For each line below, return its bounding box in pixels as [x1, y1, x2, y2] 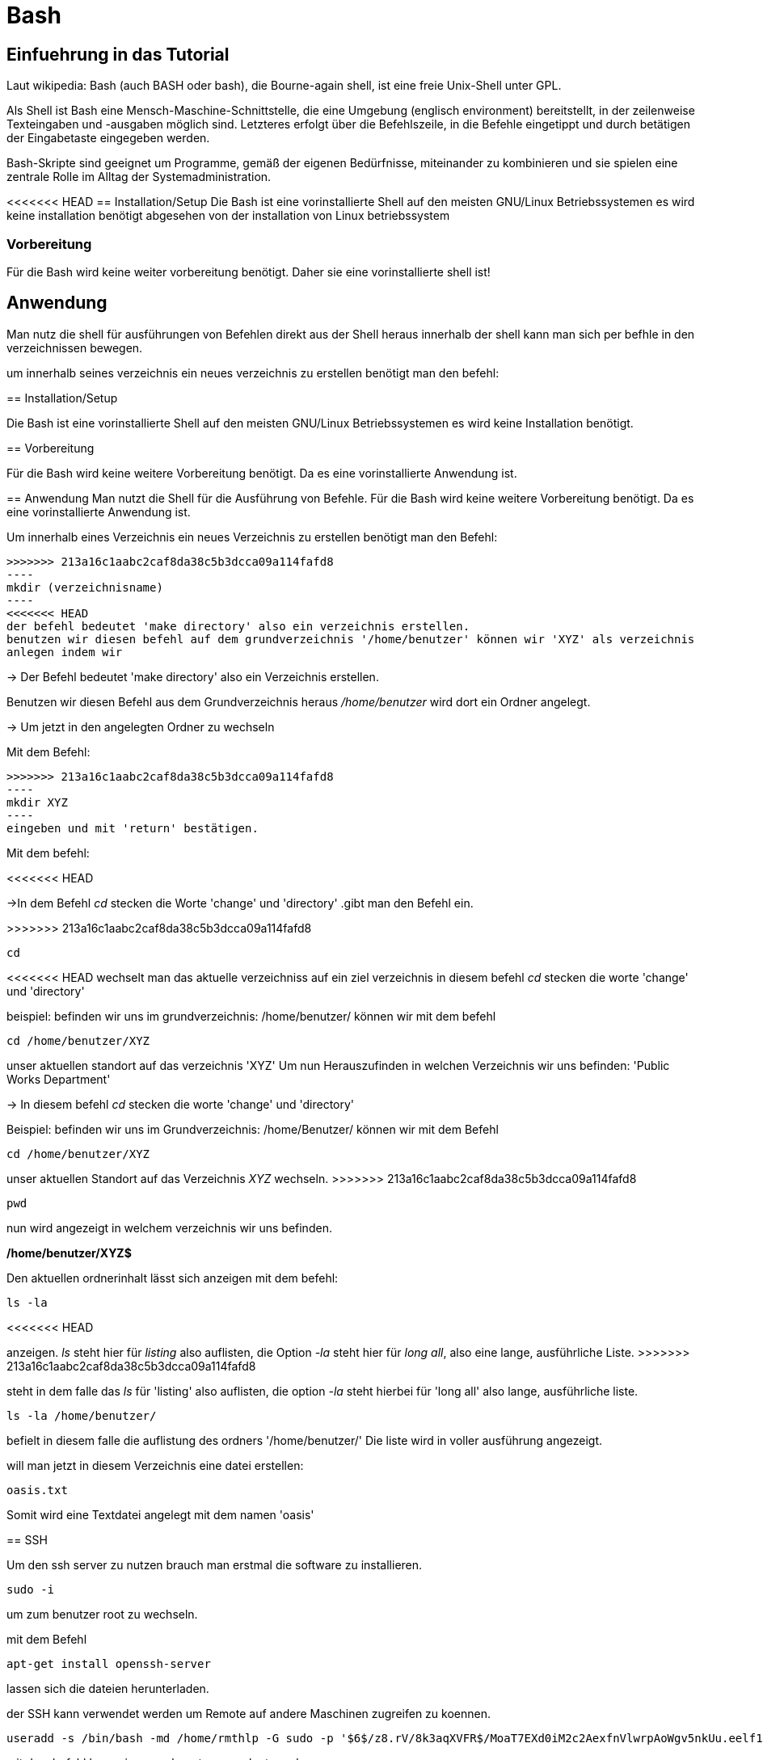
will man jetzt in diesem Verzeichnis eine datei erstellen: [6, 1458, 304, 1472]
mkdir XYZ [6, 795, 68, 809]
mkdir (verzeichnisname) [6, 580, 163, 594]
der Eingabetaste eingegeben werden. [6, 131, 210, 145]
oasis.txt [6, 1483, 68, 1497]
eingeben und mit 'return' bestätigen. [6, 821, 259, 835]
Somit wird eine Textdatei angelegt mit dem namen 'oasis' [6, 1507, 314, 1522]
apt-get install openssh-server [6, 1657, 211, 1670]
